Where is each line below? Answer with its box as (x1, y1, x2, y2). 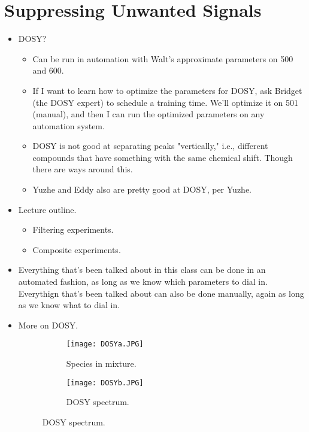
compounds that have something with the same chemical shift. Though (32, 151, 293, 163)
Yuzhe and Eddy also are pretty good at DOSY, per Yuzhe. (32, 183, 252, 196)
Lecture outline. (18, 203, 77, 215)
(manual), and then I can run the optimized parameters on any (32, 108, 265, 120)
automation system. (32, 119, 105, 132)
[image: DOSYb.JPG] (66, 378, 144, 387)
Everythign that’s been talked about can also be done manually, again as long (18, 287, 304, 299)
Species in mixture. (66, 357, 137, 370)
